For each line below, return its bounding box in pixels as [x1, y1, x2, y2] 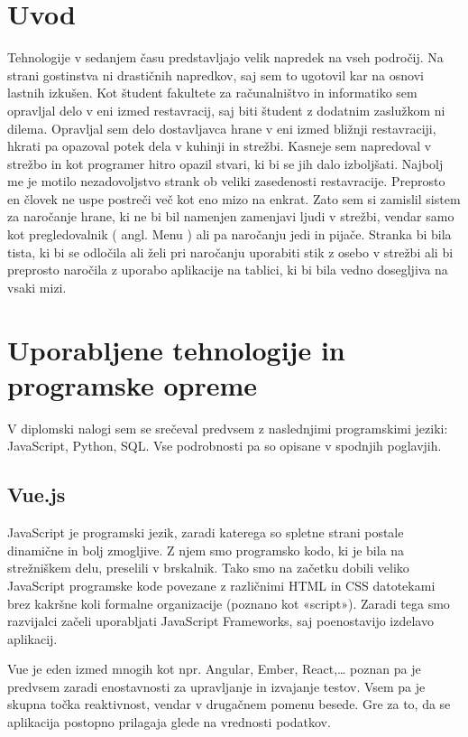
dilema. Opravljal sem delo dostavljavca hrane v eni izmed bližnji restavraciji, [7, 118, 436, 137]
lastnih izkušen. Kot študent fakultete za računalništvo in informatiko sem [7, 83, 418, 102]
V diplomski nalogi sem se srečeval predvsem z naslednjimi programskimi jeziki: [7, 418, 448, 437]
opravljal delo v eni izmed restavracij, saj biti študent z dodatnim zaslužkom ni [7, 100, 445, 119]
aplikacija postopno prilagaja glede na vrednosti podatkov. [7, 713, 331, 732]
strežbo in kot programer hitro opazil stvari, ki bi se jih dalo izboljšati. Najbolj [7, 154, 444, 173]
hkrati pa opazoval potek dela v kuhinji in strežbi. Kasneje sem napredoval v [7, 136, 432, 155]
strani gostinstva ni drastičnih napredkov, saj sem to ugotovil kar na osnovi [7, 65, 424, 84]
